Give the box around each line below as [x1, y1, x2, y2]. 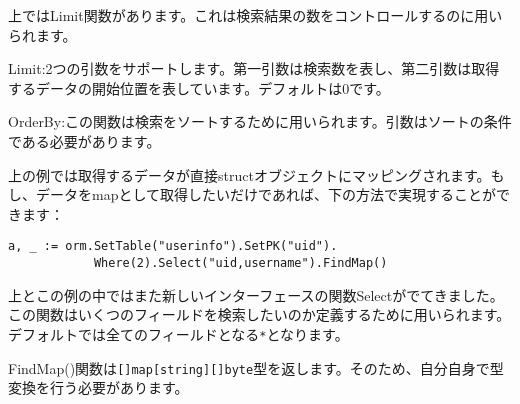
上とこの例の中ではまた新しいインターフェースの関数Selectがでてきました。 [8, 284, 504, 305]
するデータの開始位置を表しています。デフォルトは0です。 [8, 77, 390, 98]
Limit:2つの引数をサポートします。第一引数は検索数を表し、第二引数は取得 [8, 58, 500, 79]
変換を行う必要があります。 [8, 377, 189, 398]
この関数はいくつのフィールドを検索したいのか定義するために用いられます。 [8, 304, 511, 325]
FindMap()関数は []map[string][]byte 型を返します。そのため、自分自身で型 [8, 357, 504, 378]
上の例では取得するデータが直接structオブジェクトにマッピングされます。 [8, 164, 491, 185]
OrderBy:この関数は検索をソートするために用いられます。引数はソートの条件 [8, 111, 512, 132]
